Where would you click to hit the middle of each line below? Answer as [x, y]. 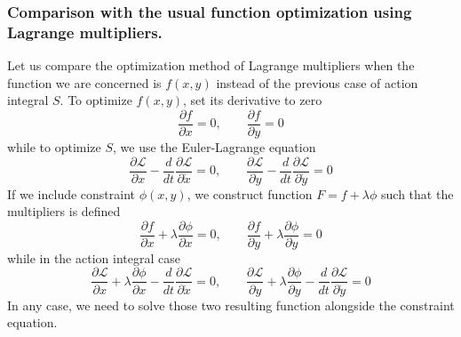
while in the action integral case [94, 257]
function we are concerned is [84, 82]
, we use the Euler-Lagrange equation [215, 146]
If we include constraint [72, 193]
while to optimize [54, 146]
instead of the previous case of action [317, 82]
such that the [417, 193]
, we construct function [250, 193]
